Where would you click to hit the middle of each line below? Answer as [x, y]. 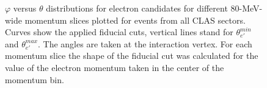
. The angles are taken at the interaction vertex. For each [145, 43]
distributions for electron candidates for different [137, 8]
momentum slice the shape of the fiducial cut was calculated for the [132, 56]
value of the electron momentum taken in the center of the [115, 67]
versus [25, 8]
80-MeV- [247, 8]
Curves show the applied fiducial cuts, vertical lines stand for [119, 32]
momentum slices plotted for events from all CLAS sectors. [135, 20]
